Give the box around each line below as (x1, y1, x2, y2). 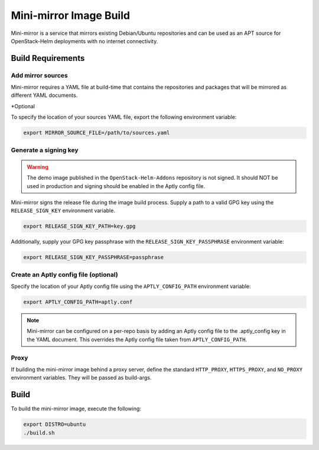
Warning (27, 163, 48, 170)
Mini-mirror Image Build (11, 9, 130, 22)
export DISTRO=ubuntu (23, 421, 86, 428)
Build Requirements (11, 53, 85, 63)
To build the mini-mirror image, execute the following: (11, 405, 142, 412)
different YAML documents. (11, 92, 78, 99)
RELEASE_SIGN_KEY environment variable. (11, 207, 115, 214)
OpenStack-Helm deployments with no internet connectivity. (11, 37, 158, 44)
